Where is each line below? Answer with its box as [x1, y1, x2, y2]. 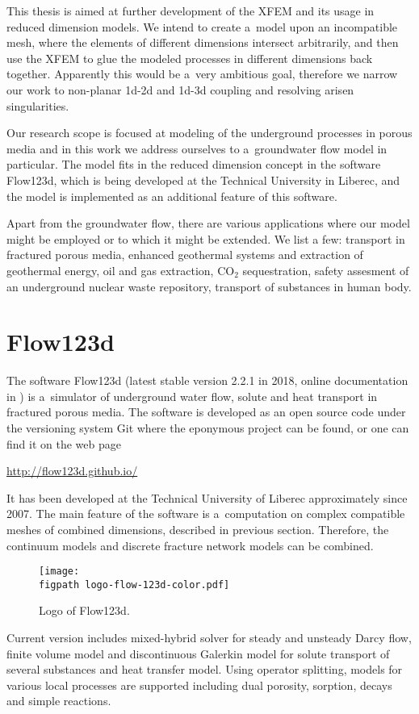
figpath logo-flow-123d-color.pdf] [39, 578, 230, 591]
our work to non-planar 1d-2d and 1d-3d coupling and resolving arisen [6, 81, 354, 98]
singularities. [6, 97, 69, 114]
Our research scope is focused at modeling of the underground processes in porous [6, 124, 413, 141]
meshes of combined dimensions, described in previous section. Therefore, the [6, 520, 389, 537]
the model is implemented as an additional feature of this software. [6, 187, 337, 204]
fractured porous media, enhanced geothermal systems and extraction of [6, 246, 363, 263]
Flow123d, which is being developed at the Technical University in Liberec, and [6, 171, 400, 188]
